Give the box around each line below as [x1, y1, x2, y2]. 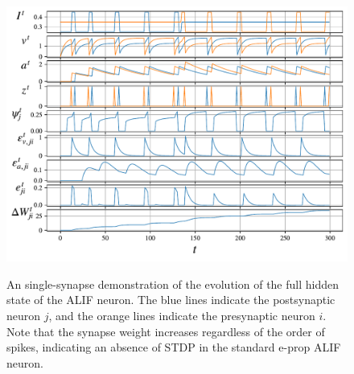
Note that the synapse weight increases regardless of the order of [6, 323, 325, 339]
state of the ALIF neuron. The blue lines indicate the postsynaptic [6, 291, 335, 308]
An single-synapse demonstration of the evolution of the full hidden [6, 275, 339, 292]
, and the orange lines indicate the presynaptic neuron [48, 306, 315, 323]
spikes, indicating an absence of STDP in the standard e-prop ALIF [6, 339, 341, 356]
